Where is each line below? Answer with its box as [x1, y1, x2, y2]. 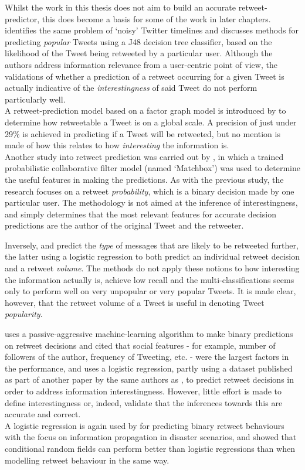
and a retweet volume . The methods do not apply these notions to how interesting [5, 262, 300, 274]
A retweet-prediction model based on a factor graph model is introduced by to [5, 104, 286, 117]
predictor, [5, 12, 40, 25]
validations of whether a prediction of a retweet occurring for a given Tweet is [5, 70, 284, 82]
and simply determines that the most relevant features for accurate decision [5, 207, 276, 220]
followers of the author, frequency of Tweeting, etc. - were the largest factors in [5, 350, 289, 363]
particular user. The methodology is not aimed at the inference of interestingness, [5, 196, 298, 209]
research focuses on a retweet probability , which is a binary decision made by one [5, 185, 294, 197]
